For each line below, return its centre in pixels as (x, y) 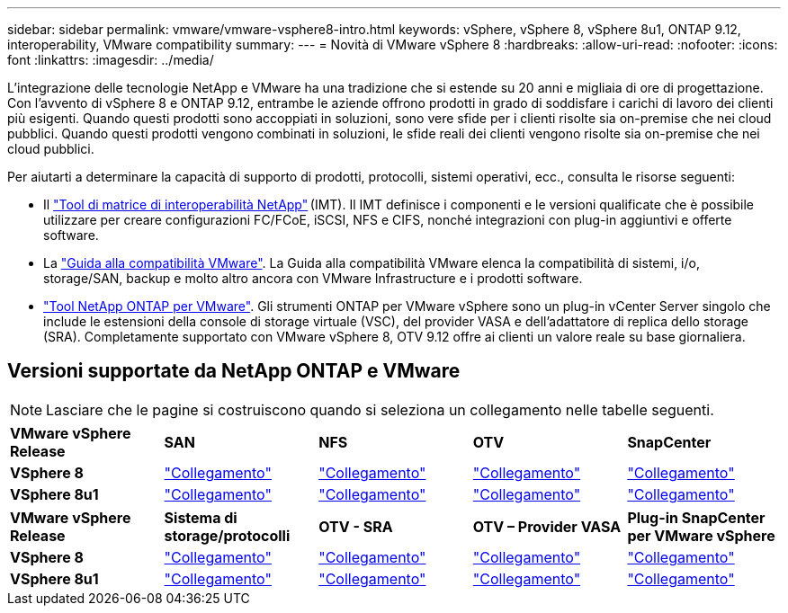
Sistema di (201, 517)
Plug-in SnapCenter (696, 517)
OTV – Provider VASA (547, 526)
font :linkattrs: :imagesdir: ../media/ (111, 60)
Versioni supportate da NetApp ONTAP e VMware (234, 371)
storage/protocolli (227, 535)
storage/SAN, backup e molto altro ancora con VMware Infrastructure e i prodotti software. (313, 278)
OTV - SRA (356, 526)
